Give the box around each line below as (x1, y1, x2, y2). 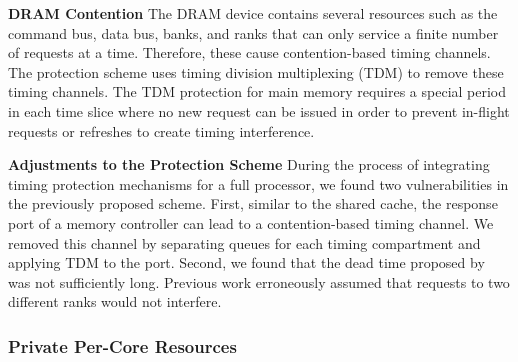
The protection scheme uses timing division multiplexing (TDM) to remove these (8, 61, 504, 82)
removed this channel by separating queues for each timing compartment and (8, 232, 481, 253)
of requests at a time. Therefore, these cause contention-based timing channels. (8, 42, 491, 63)
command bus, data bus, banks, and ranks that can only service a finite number (8, 22, 499, 43)
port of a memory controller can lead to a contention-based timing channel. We (8, 212, 494, 233)
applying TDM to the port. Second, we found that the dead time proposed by (8, 252, 485, 273)
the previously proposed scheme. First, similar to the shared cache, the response (8, 193, 498, 214)
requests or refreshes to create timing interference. (8, 120, 315, 141)
